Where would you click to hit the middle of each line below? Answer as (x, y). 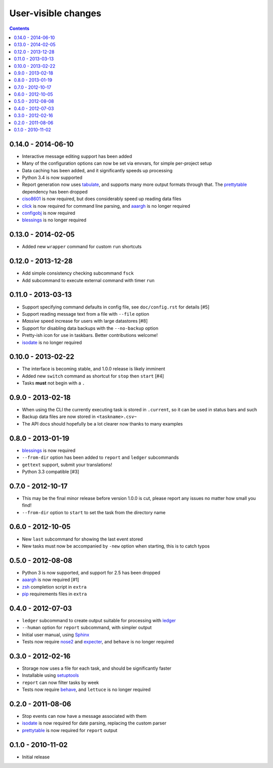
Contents (19, 28)
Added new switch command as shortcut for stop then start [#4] (93, 376)
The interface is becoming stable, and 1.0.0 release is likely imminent (94, 369)
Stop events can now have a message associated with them (84, 716)
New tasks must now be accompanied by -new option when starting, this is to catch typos (116, 546)
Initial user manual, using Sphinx (56, 635)
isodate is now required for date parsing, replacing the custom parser (94, 723)
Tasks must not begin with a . (54, 383)
